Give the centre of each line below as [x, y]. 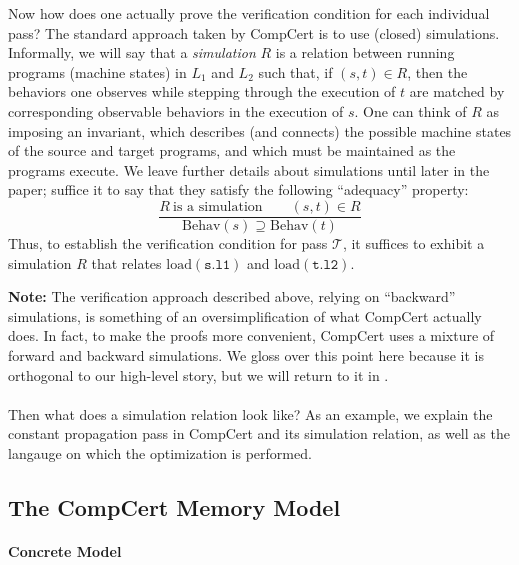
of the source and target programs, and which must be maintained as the [232, 150]
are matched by [457, 91]
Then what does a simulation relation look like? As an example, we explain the [250, 413]
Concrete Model [65, 550]
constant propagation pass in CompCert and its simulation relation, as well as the [259, 433]
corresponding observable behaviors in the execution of [176, 110]
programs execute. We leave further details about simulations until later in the [249, 169]
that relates [126, 262]
